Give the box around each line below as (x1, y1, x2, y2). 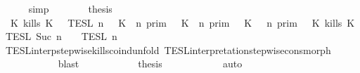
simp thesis (28, 1, 112, 15)
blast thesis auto (58, 56, 243, 71)
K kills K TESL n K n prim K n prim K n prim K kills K (10, 15, 355, 29)
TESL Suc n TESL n (5, 29, 117, 44)
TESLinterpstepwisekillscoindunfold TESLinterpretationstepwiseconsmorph (5, 42, 331, 57)
